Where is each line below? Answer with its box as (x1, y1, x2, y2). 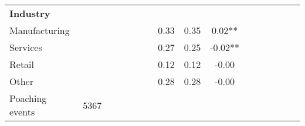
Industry (9, 6, 50, 20)
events (9, 105, 35, 118)
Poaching (9, 91, 47, 105)
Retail (9, 57, 35, 71)
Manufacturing (9, 23, 70, 37)
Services (9, 40, 42, 54)
